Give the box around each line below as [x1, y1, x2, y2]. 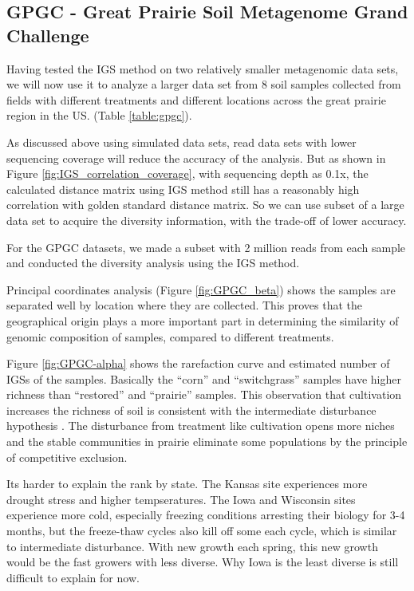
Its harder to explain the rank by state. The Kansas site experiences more [6, 475, 368, 492]
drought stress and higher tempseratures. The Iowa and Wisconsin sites [6, 491, 356, 507]
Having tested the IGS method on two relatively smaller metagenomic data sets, [6, 60, 399, 77]
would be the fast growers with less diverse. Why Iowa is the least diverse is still [6, 554, 399, 570]
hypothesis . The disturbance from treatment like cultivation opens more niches [6, 417, 395, 434]
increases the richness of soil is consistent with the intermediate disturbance [6, 401, 377, 418]
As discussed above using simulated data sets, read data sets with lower [6, 133, 357, 150]
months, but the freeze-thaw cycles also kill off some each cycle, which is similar [6, 522, 397, 539]
